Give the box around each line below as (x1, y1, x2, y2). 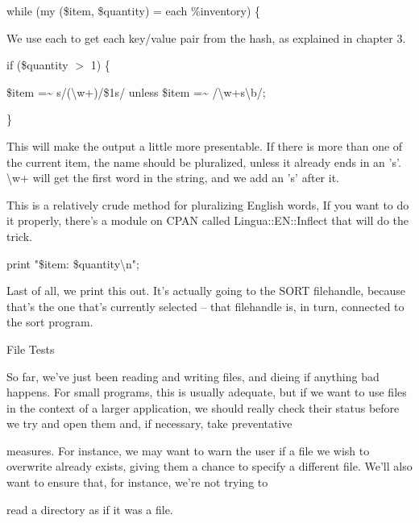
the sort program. (6, 313, 93, 330)
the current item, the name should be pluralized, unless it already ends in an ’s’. (6, 153, 401, 170)
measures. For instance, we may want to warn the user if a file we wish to (6, 442, 370, 459)
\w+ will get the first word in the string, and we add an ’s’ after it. (6, 169, 339, 186)
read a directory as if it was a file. (6, 500, 173, 517)
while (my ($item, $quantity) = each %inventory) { (6, 2, 261, 19)
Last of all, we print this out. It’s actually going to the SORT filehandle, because (6, 282, 406, 299)
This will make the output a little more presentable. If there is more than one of (6, 137, 403, 154)
